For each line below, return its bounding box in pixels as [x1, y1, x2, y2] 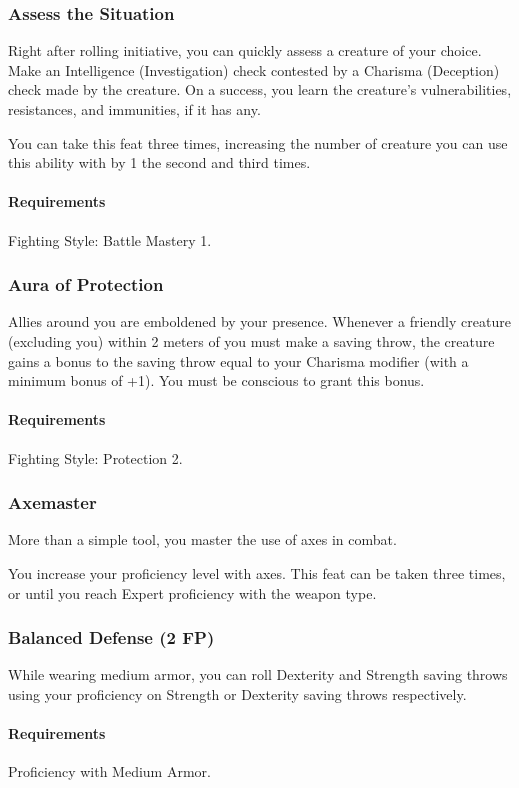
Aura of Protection [8, 272, 164, 297]
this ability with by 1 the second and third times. [8, 152, 311, 173]
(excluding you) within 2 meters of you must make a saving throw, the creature [8, 330, 495, 351]
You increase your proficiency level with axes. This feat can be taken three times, [8, 562, 506, 583]
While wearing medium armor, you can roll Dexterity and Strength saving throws [8, 664, 508, 685]
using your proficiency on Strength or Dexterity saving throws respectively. [8, 683, 467, 704]
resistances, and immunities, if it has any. [8, 99, 261, 119]
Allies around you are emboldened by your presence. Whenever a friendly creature [8, 311, 511, 332]
